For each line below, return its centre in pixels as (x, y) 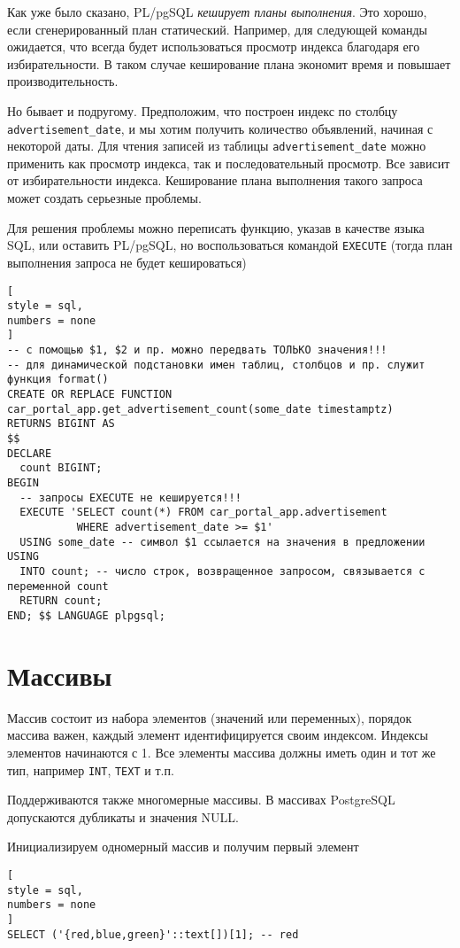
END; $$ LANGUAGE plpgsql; (86, 615)
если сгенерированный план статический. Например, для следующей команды (217, 29)
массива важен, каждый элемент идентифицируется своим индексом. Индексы (218, 735)
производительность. (63, 81)
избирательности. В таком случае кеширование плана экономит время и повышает (229, 63)
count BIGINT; (61, 468)
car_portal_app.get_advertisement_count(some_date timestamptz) (200, 409)
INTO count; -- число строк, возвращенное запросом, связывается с (222, 571)
